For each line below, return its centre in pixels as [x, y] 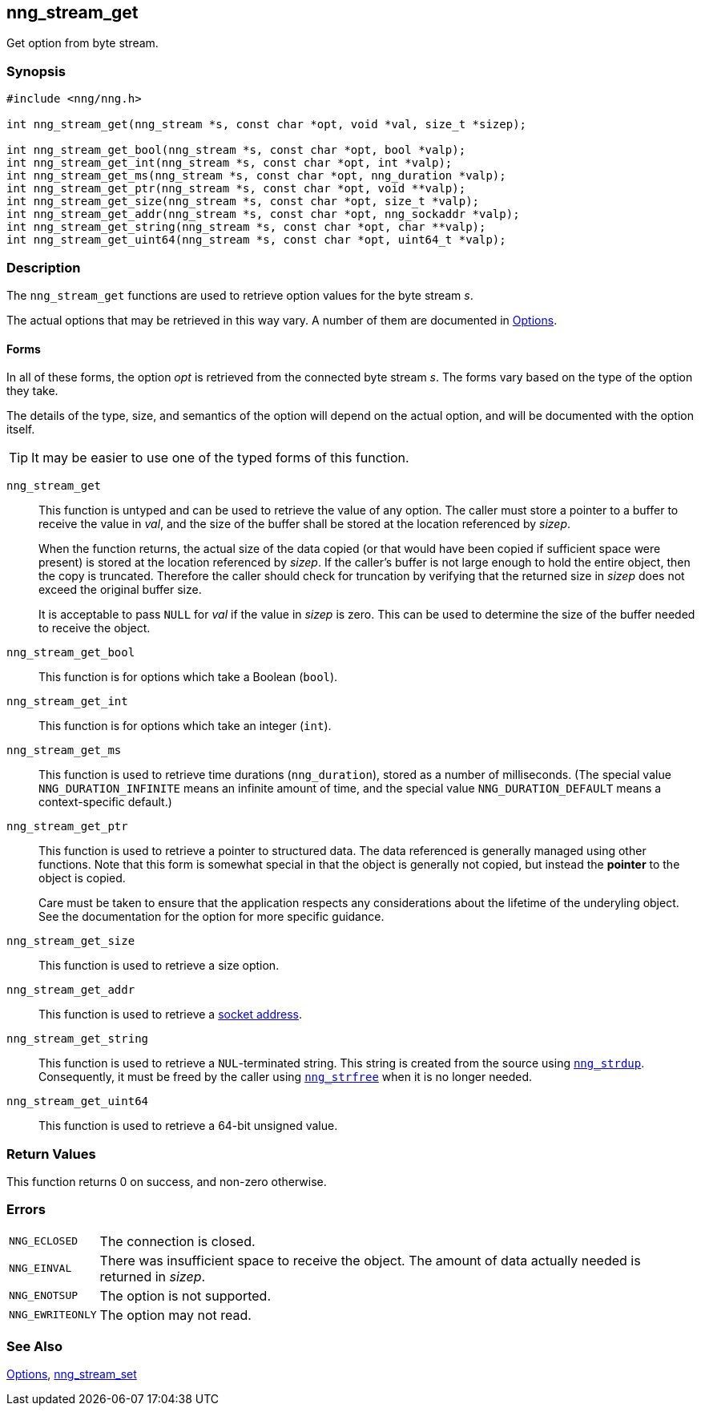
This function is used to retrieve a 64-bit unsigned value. [188, 1126]
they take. [32, 391]
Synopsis [36, 71]
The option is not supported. [185, 1295]
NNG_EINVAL [40, 1269]
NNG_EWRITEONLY [53, 1315]
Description [44, 267]
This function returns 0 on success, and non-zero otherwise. [167, 1181]
